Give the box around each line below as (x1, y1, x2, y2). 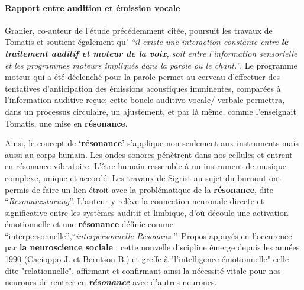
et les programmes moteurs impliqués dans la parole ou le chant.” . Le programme (5, 59, 297, 71)
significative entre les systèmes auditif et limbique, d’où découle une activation (5, 206, 289, 218)
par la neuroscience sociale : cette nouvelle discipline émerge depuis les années (5, 241, 300, 253)
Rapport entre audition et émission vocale (5, 1, 180, 14)
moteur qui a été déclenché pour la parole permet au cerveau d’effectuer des (5, 70, 280, 83)
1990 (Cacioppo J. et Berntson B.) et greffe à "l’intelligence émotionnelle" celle (5, 253, 289, 265)
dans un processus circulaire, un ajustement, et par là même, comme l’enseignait (5, 105, 296, 117)
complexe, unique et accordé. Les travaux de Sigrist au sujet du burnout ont (5, 171, 281, 183)
